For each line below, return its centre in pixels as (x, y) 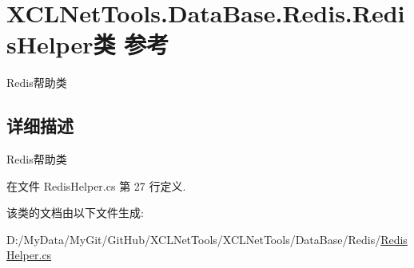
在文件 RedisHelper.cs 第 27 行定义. (96, 185)
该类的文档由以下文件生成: (75, 213)
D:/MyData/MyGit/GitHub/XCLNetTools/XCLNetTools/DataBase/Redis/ (194, 239)
